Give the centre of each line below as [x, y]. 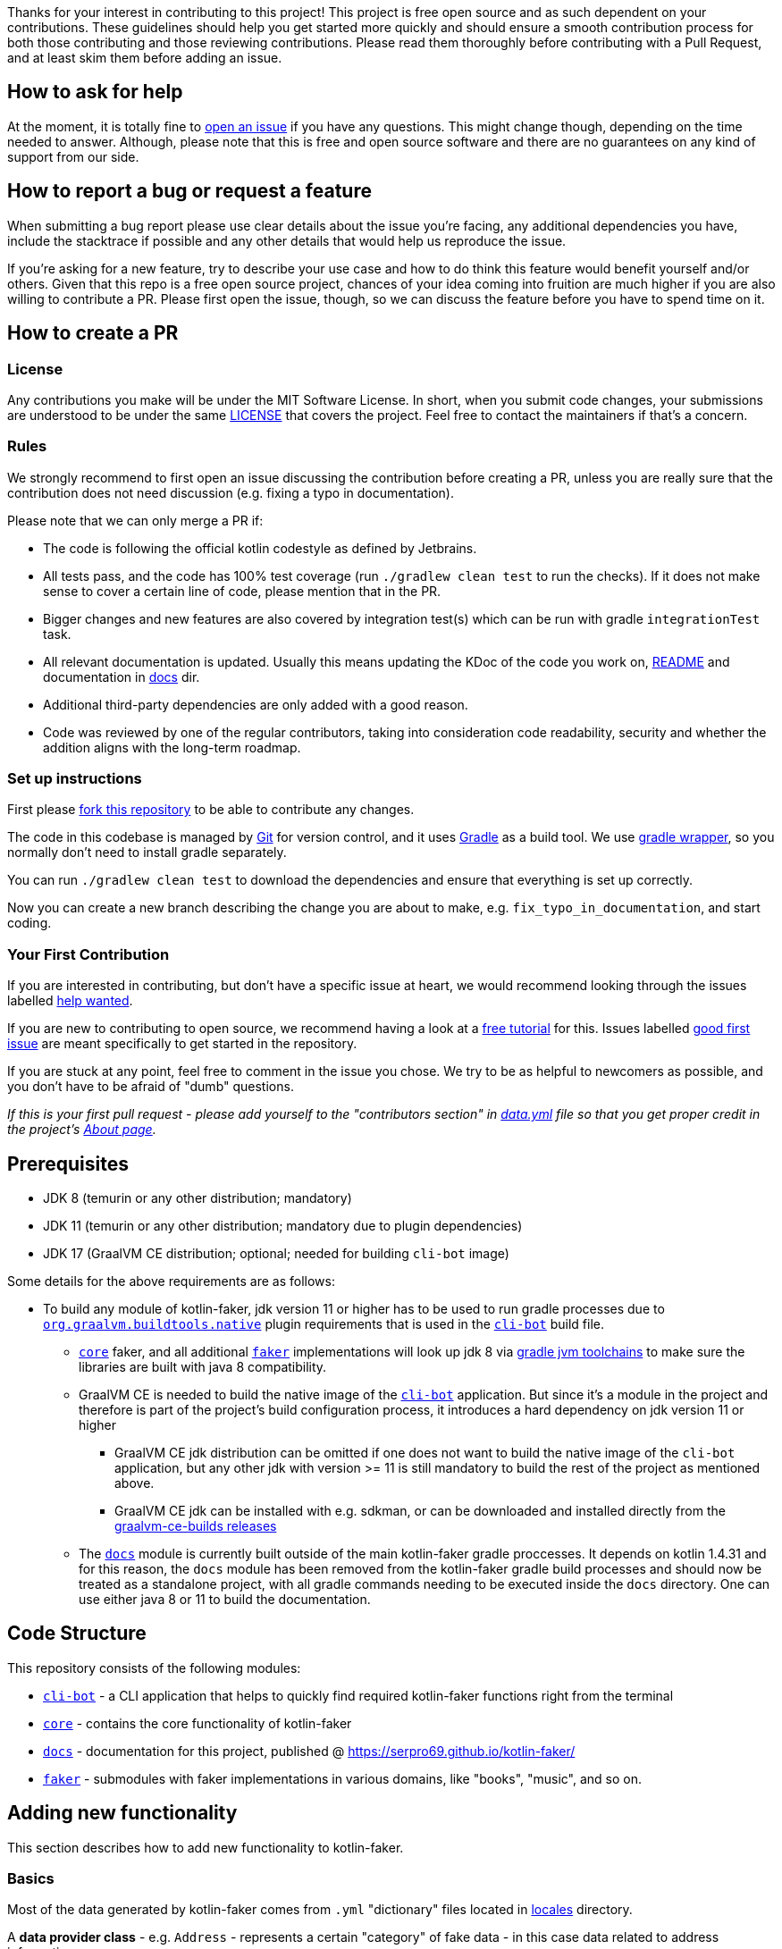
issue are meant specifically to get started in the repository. [182, 1044]
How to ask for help [95, 92]
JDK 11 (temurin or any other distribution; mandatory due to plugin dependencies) [283, 1226]
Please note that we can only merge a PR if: [135, 520]
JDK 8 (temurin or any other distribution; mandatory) [198, 1198]
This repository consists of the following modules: [154, 1668]
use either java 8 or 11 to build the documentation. [225, 1599]
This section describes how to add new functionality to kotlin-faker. [206, 1847]
